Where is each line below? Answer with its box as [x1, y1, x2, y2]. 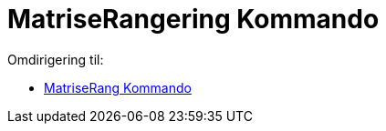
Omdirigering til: [7, 51, 104, 67]
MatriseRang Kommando [44, 79, 192, 96]
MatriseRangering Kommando [7, 4, 380, 35]
